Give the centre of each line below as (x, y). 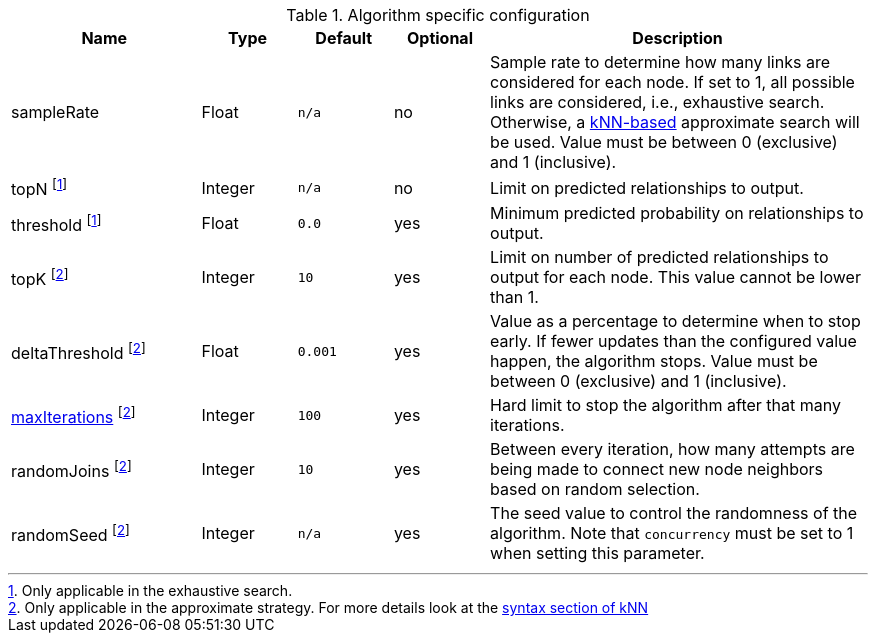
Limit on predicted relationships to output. (647, 187)
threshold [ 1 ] (56, 223)
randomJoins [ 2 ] (71, 469)
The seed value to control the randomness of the (674, 513)
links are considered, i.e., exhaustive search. (657, 102)
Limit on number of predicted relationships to (659, 257)
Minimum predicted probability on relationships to (677, 213)
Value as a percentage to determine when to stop (675, 321)
